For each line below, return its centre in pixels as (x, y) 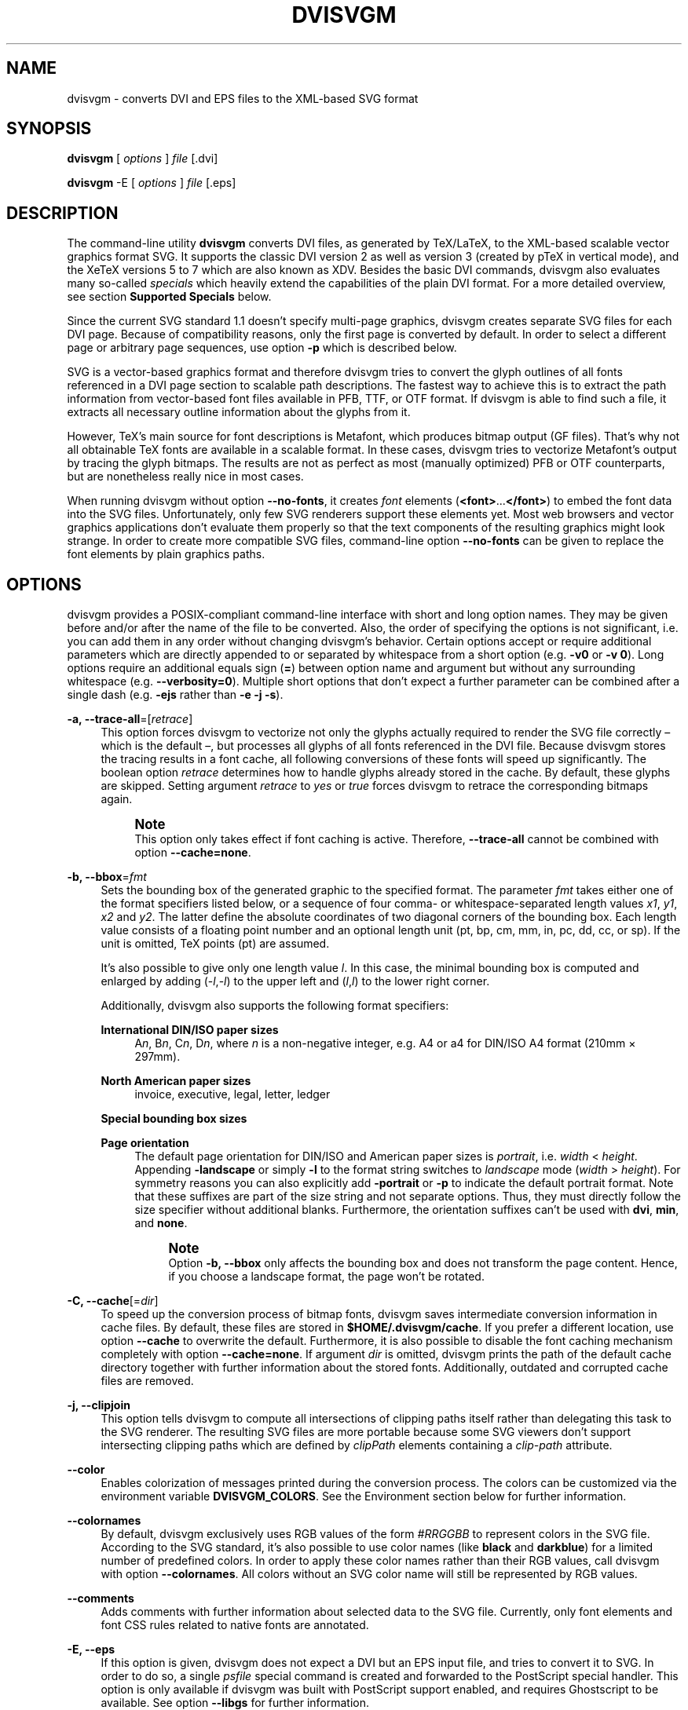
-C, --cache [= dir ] (113, 1301)
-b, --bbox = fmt (107, 877)
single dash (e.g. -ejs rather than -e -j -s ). (175, 695)
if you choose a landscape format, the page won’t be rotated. (326, 1277)
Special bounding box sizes (174, 1119)
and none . (161, 1223)
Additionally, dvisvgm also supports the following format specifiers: (275, 1006)
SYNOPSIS (49, 129)
